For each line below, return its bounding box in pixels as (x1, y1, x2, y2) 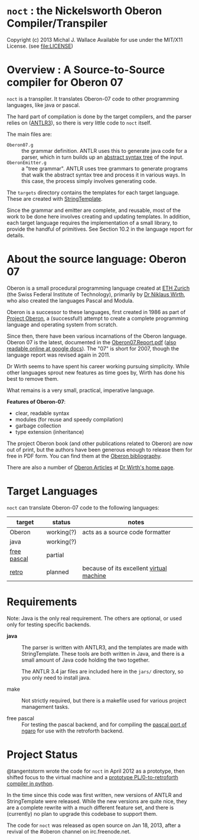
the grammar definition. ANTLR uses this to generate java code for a (21, 147, 188, 154)
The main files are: (6, 130, 52, 138)
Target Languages (6, 485, 98, 498)
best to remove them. (6, 375, 59, 382)
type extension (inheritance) (15, 428, 84, 435)
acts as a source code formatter (82, 528, 171, 536)
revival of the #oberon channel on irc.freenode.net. (6, 828, 131, 835)
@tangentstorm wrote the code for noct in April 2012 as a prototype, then (6, 767, 185, 774)
